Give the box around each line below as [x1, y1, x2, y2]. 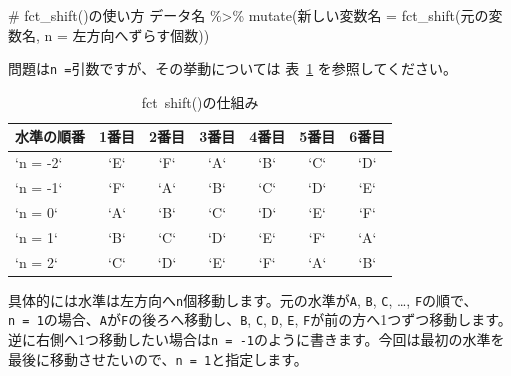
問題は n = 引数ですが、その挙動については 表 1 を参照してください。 [8, 58, 457, 79]
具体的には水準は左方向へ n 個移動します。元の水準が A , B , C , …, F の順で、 [8, 289, 478, 310]
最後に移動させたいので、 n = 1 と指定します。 [8, 348, 308, 369]
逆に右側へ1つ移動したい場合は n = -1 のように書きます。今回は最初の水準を [8, 329, 505, 350]
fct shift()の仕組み [141, 91, 259, 112]
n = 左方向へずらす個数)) [44, 24, 210, 45]
